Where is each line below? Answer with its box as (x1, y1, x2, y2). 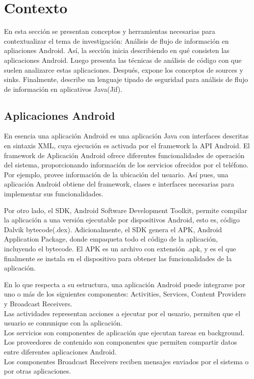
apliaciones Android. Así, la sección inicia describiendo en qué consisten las (4, 45, 229, 55)
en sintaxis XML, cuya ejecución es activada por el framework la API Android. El (4, 140, 250, 151)
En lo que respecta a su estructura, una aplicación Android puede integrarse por (4, 279, 245, 289)
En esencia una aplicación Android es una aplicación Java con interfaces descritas (4, 131, 249, 141)
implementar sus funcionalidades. (4, 189, 103, 199)
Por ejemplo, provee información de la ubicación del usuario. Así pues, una (4, 169, 229, 179)
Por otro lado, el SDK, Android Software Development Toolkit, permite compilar (4, 205, 248, 215)
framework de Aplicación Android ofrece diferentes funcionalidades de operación (4, 150, 245, 160)
